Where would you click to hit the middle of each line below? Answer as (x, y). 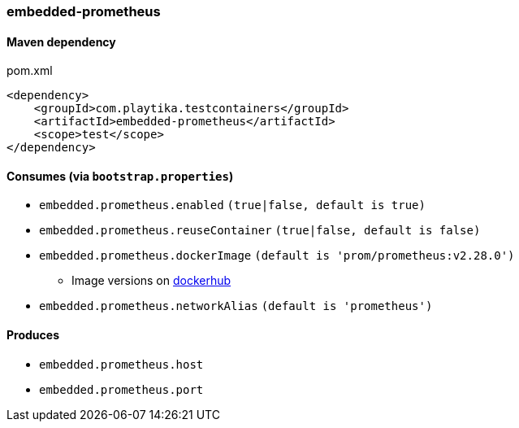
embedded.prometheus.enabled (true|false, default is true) (232, 205)
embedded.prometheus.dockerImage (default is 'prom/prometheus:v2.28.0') (277, 256)
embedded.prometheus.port (121, 389)
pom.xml (30, 71)
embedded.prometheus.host (121, 364)
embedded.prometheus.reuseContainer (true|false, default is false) (260, 231)
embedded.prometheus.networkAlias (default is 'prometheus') (236, 306)
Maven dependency (61, 41)
